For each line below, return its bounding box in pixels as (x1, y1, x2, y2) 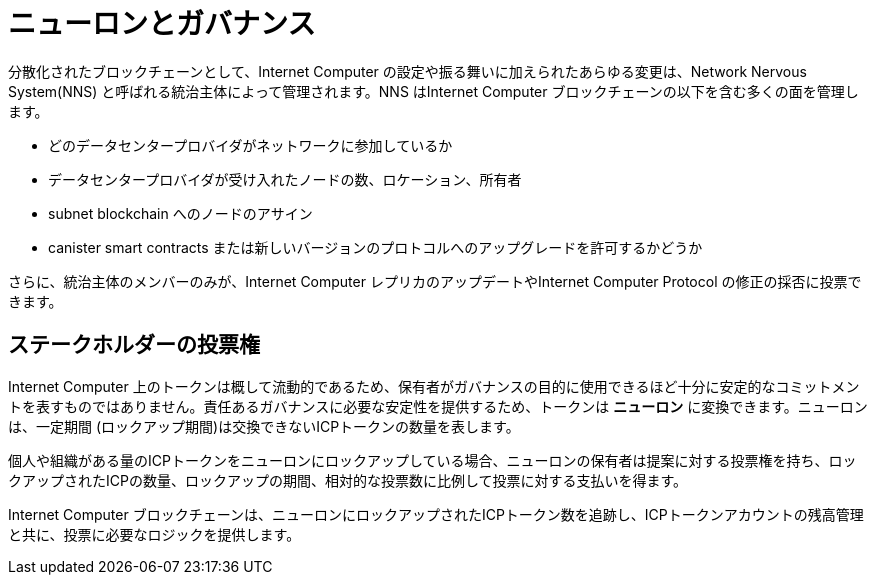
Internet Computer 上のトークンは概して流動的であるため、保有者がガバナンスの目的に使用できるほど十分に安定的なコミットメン (8, 377, 860, 395)
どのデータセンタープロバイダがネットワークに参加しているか (48, 136, 453, 154)
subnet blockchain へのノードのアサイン (48, 204, 313, 222)
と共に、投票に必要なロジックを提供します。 (8, 525, 301, 543)
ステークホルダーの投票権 (8, 332, 260, 358)
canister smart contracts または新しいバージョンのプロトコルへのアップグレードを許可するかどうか (48, 238, 703, 256)
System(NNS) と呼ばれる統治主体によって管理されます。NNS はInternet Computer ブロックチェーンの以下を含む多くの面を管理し (8, 82, 859, 100)
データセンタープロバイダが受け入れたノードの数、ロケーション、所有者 (48, 170, 522, 188)
